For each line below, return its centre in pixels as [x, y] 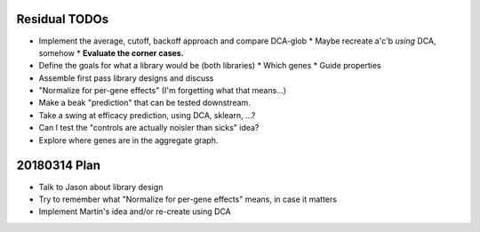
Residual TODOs [63, 19]
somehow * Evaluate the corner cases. [111, 52]
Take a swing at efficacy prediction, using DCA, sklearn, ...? [147, 115]
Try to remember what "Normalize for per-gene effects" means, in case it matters [188, 199]
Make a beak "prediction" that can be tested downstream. [144, 103]
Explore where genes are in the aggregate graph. [128, 140]
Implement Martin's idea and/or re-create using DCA [135, 212]
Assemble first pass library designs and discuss [126, 78]
